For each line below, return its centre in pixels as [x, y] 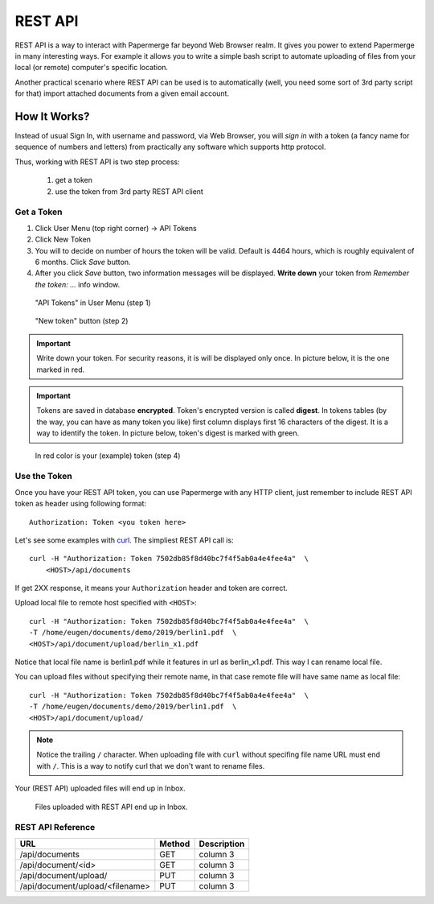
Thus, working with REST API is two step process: [97, 162]
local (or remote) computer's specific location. [92, 68]
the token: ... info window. [78, 284]
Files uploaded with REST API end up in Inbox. [111, 807]
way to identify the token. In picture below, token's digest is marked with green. [168, 433]
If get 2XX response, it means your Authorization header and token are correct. [151, 588]
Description [222, 844]
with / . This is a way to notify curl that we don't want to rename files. [151, 766]
